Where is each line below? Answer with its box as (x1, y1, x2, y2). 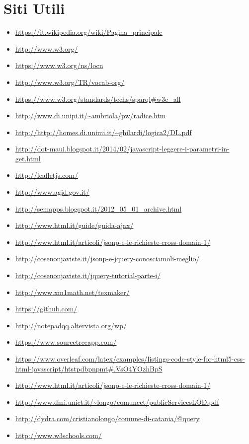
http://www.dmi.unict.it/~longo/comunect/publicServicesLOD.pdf (15, 396, 219, 407)
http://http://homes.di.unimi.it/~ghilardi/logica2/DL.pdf (15, 127, 192, 137)
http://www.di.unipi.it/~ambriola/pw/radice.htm (15, 110, 166, 121)
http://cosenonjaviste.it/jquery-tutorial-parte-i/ (15, 270, 161, 281)
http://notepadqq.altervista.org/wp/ (15, 320, 127, 330)
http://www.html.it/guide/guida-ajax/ (15, 220, 134, 230)
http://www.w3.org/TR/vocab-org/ (15, 76, 125, 87)
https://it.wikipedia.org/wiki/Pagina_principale (15, 27, 163, 37)
